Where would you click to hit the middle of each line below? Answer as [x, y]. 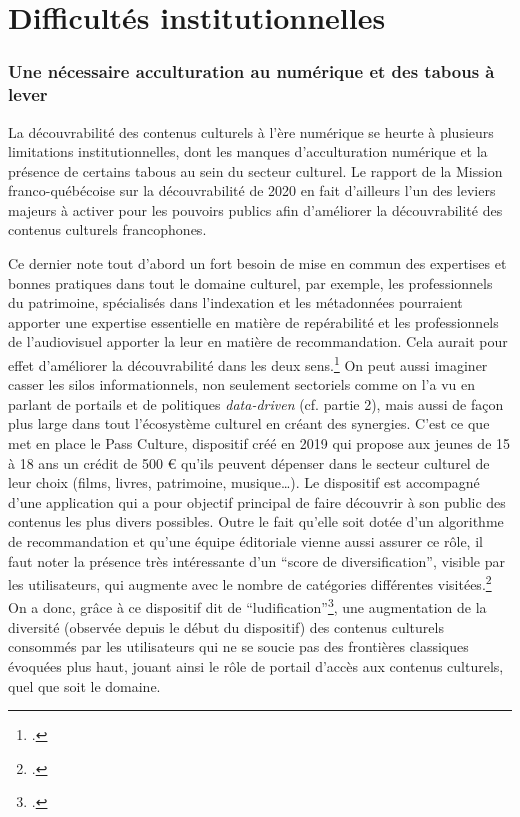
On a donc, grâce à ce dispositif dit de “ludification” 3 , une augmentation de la [247, 606]
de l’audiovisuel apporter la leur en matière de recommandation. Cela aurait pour [258, 341]
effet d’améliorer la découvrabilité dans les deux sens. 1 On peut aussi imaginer [248, 363]
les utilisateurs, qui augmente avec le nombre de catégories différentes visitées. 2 [250, 582]
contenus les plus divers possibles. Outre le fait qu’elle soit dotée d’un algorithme [256, 521]
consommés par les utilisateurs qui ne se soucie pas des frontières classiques [238, 646]
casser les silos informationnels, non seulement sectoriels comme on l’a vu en [242, 384]
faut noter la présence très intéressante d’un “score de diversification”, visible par [257, 560]
